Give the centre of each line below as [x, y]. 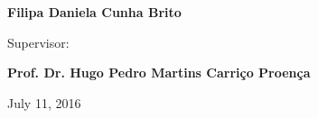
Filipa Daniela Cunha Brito [94, 12]
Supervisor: [38, 42]
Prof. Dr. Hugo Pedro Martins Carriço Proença [159, 73]
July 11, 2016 [44, 102]
